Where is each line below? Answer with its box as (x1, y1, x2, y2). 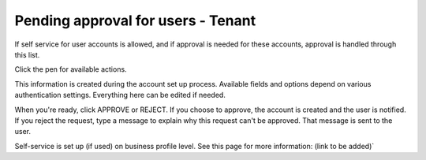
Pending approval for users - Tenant (14, 12, 256, 29)
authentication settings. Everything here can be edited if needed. (14, 91, 226, 100)
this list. (14, 50, 40, 59)
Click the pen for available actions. (14, 65, 127, 74)
